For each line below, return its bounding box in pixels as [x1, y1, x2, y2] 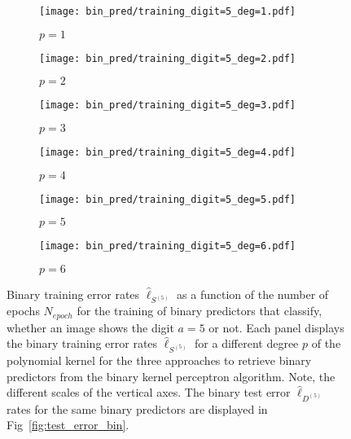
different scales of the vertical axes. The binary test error [7, 384, 291, 401]
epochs [7, 302, 40, 319]
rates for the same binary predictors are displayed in [7, 400, 268, 417]
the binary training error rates [7, 335, 158, 352]
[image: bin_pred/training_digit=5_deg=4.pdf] [39, 146, 296, 158]
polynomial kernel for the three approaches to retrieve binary [7, 351, 312, 368]
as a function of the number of [177, 285, 329, 302]
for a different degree [195, 335, 299, 352]
